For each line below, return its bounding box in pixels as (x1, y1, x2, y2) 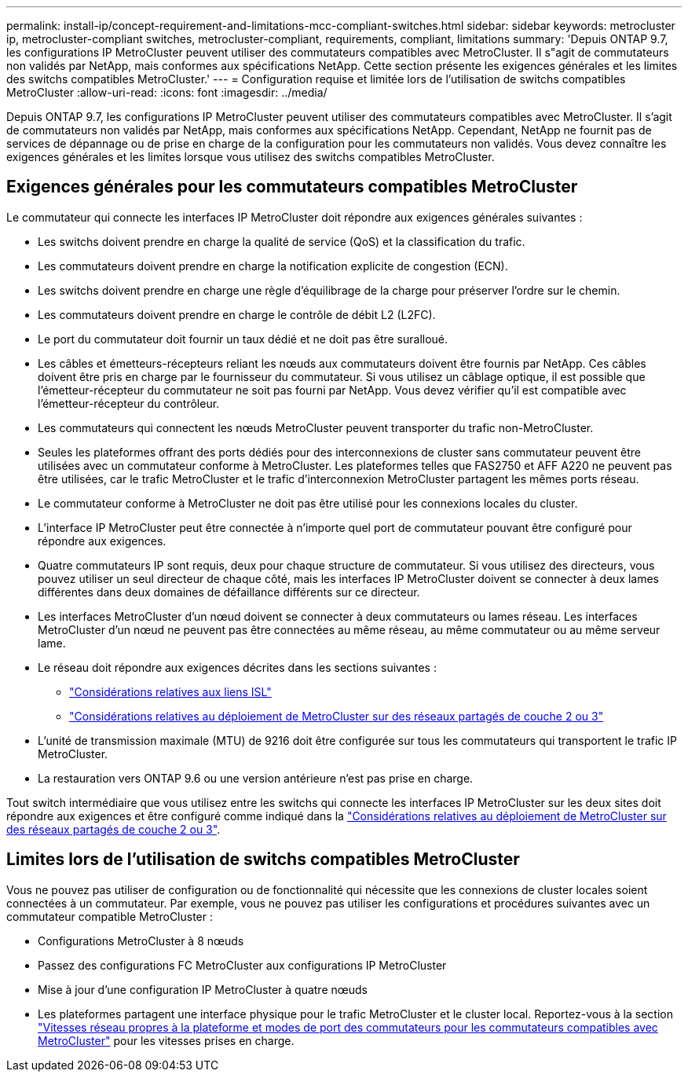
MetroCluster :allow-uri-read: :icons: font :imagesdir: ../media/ (6, 86, 328, 99)
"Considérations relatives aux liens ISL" (69, 684, 272, 698)
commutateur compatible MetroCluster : (6, 909, 214, 923)
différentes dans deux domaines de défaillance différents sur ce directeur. (38, 585, 420, 599)
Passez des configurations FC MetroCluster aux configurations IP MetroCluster (38, 958, 447, 972)
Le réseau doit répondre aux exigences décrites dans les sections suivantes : (38, 660, 437, 674)
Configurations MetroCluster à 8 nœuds (38, 933, 244, 948)
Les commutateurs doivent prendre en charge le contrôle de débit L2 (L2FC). (38, 307, 436, 321)
